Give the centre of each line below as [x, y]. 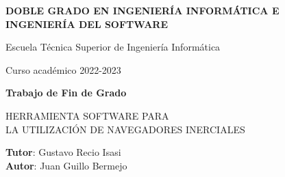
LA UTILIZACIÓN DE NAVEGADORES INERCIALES [125, 129]
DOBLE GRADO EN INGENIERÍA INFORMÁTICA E [142, 10]
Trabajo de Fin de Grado [66, 93]
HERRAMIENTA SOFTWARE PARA [87, 115]
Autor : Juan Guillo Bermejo [66, 165]
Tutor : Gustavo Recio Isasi [63, 152]
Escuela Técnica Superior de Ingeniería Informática [113, 47]
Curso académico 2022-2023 [63, 69]
